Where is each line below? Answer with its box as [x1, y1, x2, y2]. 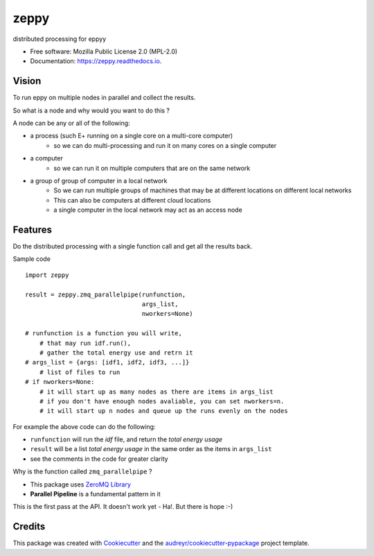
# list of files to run [39, 368, 121, 376]
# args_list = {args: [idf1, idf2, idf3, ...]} [25, 358, 190, 367]
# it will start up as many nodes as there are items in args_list [39, 387, 274, 396]
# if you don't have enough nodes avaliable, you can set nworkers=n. [39, 397, 285, 405]
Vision [12, 75, 42, 87]
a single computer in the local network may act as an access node [53, 205, 242, 214]
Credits [12, 521, 46, 532]
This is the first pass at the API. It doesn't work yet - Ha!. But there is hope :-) [12, 503, 233, 511]
